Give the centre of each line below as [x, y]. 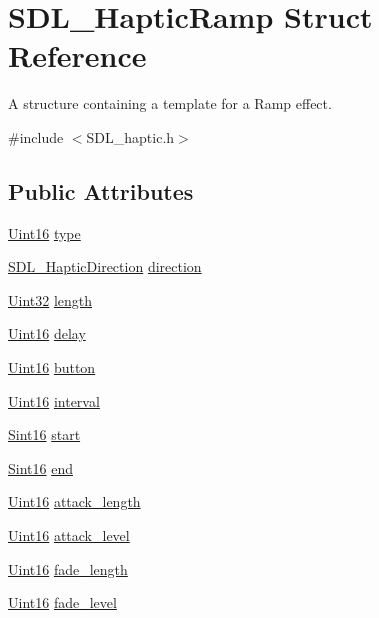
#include [36, 136]
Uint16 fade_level [62, 602]
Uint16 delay [47, 333]
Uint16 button [52, 367]
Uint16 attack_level [69, 535]
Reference [77, 55]
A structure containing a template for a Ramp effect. [170, 103]
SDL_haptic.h [130, 136]
